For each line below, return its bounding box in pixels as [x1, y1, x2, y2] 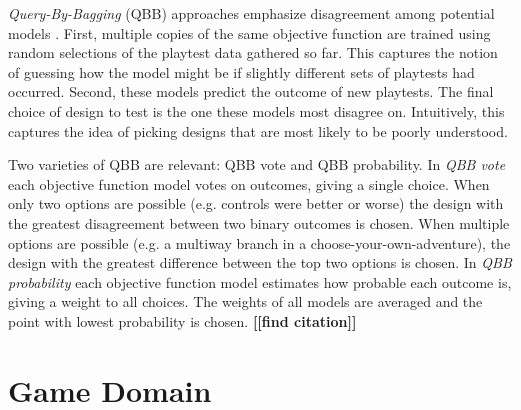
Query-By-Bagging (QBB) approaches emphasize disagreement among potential [8, 3, 495, 23]
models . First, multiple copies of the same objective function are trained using [8, 22, 491, 43]
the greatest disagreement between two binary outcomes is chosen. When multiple [8, 212, 510, 233]
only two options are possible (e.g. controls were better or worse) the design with [8, 193, 504, 214]
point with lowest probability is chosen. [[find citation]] [8, 310, 357, 331]
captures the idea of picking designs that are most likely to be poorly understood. [8, 120, 508, 141]
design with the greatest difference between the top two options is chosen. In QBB [8, 252, 512, 273]
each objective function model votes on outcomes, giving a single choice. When [8, 173, 490, 194]
